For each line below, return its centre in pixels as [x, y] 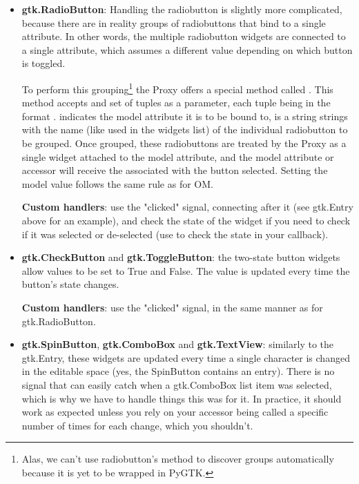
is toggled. [43, 63]
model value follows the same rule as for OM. [117, 183]
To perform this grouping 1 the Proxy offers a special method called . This [177, 88]
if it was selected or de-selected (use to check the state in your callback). [175, 234]
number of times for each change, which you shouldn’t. [137, 425]
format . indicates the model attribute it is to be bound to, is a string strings [185, 116]
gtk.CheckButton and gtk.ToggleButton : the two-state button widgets [181, 257]
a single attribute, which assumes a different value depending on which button [187, 49]
